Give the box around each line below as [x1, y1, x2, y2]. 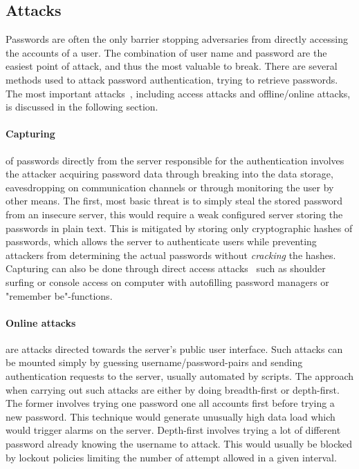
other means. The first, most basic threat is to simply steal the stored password [6, 193, 343, 208]
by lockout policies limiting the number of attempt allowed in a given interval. [6, 450, 337, 464]
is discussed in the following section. [6, 99, 158, 114]
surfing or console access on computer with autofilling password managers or [6, 274, 329, 289]
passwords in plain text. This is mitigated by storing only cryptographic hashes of [6, 220, 353, 235]
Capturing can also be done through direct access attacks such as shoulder [6, 261, 326, 276]
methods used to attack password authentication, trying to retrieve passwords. [6, 72, 338, 86]
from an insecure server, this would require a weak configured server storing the [6, 207, 343, 221]
